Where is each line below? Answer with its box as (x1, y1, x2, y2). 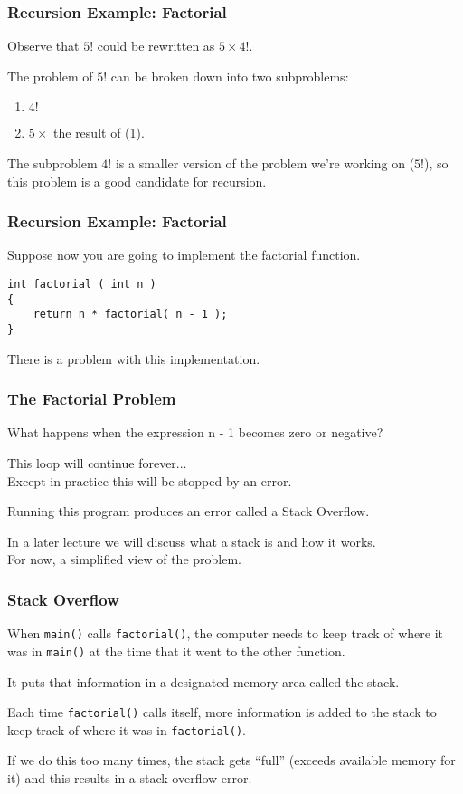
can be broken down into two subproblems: (110, 66, 349, 85)
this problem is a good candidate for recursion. (7, 171, 267, 190)
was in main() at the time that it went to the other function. (7, 641, 345, 660)
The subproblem (7, 154, 98, 172)
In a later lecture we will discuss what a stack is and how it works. (7, 531, 376, 550)
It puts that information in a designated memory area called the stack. (7, 672, 400, 691)
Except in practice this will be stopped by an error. (7, 471, 292, 490)
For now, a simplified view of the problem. (7, 550, 241, 569)
